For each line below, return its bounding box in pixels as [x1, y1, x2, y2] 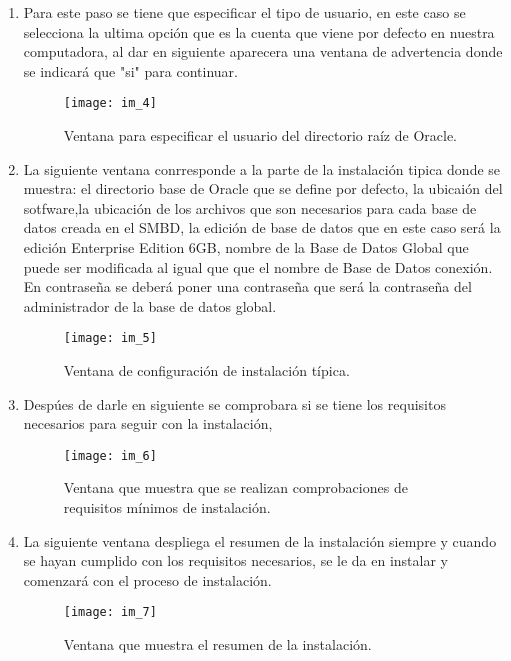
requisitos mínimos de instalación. [63, 497, 271, 518]
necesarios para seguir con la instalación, [23, 413, 273, 434]
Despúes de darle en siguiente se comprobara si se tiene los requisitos [23, 393, 446, 414]
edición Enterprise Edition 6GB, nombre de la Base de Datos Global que [23, 237, 469, 257]
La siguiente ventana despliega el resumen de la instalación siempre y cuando [23, 530, 497, 551]
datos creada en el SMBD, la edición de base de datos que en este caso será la [23, 217, 501, 238]
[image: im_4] [63, 96, 157, 111]
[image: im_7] [63, 605, 157, 620]
